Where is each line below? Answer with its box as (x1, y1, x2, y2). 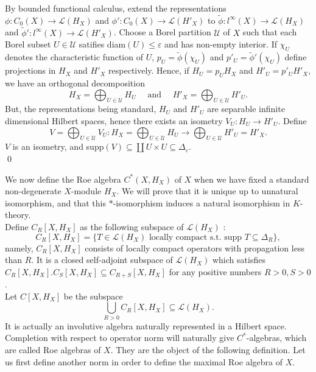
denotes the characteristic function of (5, 51, 143, 63)
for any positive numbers (169, 265, 262, 278)
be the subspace (63, 289, 123, 302)
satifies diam (79, 38, 126, 51)
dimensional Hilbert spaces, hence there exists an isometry (5, 114, 223, 127)
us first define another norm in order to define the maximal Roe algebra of (5, 355, 283, 368)
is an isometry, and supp (12, 140, 104, 153)
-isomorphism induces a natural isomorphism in (113, 196, 290, 209)
